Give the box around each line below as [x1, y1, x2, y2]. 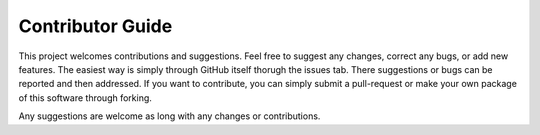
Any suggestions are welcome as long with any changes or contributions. [18, 110, 321, 122]
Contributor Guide [18, 15, 173, 37]
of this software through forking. [18, 91, 152, 104]
